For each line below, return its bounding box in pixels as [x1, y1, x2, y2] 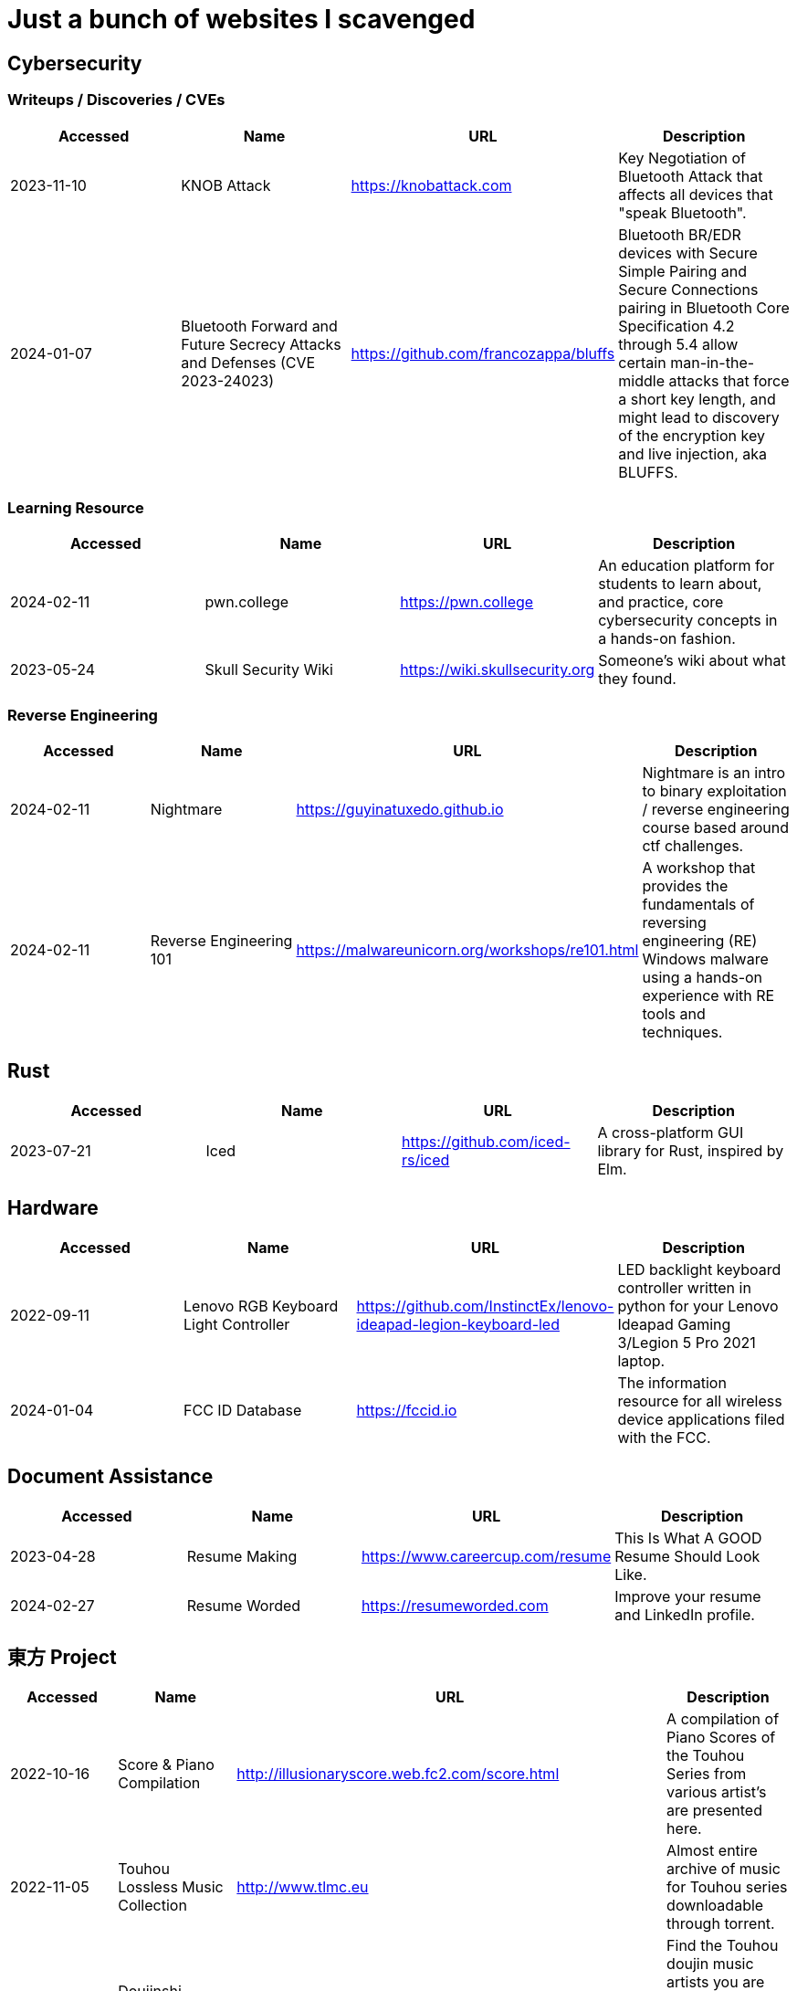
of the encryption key [618, 426, 765, 445]
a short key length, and [618, 389, 776, 408]
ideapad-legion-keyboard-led [356, 1314, 560, 1333]
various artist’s [666, 1783, 767, 1802]
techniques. [642, 1023, 723, 1042]
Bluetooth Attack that [618, 166, 763, 185]
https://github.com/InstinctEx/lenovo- [356, 1296, 614, 1315]
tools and [642, 1005, 706, 1024]
